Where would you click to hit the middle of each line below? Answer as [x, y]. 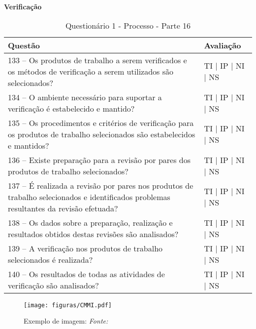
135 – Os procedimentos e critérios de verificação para [101, 123]
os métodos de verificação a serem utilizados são [91, 71]
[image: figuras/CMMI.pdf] [68, 305]
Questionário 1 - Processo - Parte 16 [128, 25]
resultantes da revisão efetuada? [63, 208]
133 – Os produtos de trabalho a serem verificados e [97, 60]
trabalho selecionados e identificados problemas [89, 197]
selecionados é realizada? [50, 259]
